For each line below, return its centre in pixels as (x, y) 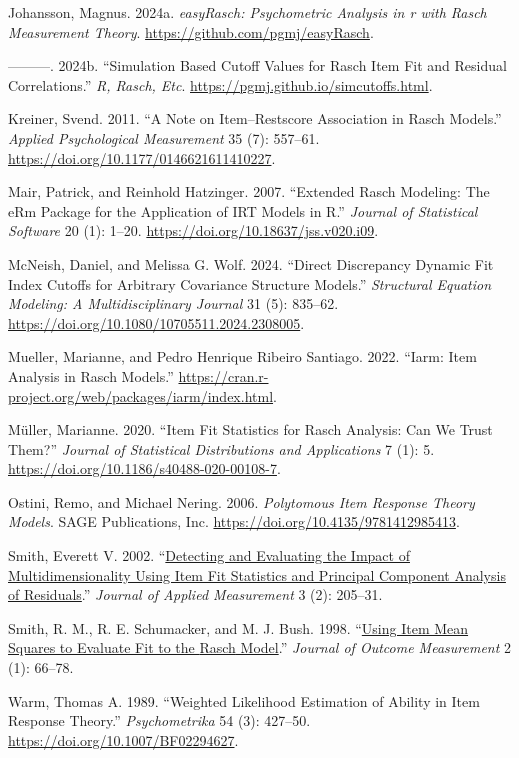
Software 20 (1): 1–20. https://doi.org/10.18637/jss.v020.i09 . (193, 230)
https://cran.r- (223, 375)
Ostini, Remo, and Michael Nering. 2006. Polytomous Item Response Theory (241, 501)
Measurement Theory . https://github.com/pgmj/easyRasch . (191, 31)
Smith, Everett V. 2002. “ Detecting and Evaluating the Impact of (209, 555)
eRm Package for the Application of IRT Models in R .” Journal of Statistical (243, 210)
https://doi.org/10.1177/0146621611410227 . (142, 157)
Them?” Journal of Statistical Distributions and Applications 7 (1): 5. (221, 448)
